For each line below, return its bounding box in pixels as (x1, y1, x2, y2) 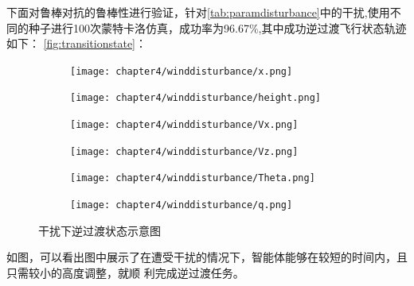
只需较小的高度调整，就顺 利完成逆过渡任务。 (6, 264, 244, 280)
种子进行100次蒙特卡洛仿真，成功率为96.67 (28, 19, 249, 36)
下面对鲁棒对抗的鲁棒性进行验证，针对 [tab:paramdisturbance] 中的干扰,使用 (6, 4, 390, 20)
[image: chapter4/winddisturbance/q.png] (70, 199, 293, 211)
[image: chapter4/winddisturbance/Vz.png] (70, 145, 299, 157)
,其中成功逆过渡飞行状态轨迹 (258, 19, 407, 36)
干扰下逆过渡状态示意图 (38, 222, 161, 238)
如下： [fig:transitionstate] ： (6, 35, 147, 52)
